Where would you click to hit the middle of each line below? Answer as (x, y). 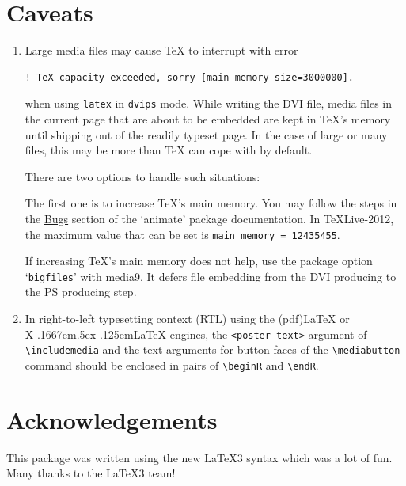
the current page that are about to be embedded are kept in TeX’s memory (208, 118)
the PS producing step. (81, 292)
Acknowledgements (112, 419)
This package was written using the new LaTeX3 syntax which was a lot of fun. (199, 457)
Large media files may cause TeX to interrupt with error (161, 50)
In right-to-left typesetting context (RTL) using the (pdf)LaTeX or (187, 319)
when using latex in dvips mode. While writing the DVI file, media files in (209, 103)
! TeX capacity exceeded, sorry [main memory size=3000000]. (190, 77)
